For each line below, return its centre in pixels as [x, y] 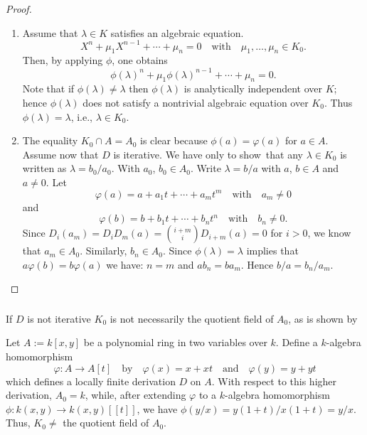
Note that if [48, 88]
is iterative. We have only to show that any [208, 154]
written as [44, 168]
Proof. [19, 9]
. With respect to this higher [274, 381]
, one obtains [140, 60]
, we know [329, 233]
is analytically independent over [253, 88]
